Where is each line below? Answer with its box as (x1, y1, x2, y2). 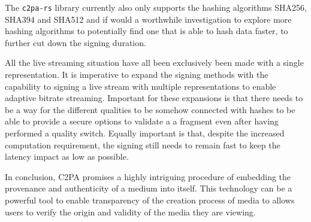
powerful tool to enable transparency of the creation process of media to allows (5, 193, 295, 206)
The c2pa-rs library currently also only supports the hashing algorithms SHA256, (5, 1, 307, 13)
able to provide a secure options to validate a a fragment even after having (5, 115, 279, 127)
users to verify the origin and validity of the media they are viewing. (5, 205, 256, 218)
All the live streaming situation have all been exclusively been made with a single (5, 56, 304, 69)
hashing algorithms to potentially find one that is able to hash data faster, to (5, 25, 288, 37)
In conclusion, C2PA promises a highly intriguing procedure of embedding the (5, 170, 291, 183)
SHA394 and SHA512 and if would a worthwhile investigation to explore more (5, 13, 292, 25)
